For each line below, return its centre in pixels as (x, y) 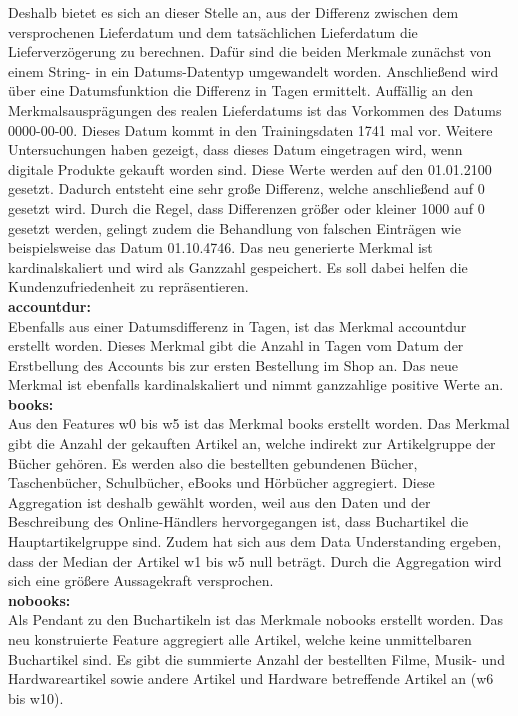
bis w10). (36, 697)
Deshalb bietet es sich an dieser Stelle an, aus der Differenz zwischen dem (233, 12)
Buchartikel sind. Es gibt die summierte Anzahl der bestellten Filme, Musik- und (256, 658)
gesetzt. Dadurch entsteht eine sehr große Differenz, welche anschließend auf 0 (246, 188)
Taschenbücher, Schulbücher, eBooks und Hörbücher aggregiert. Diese (221, 482)
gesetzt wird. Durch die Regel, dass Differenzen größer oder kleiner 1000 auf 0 (246, 207)
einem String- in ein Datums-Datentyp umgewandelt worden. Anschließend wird (253, 70)
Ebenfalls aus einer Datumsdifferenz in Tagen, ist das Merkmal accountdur (237, 325)
